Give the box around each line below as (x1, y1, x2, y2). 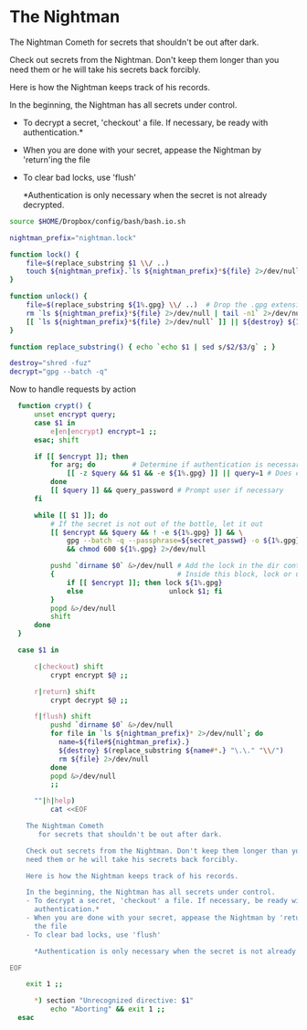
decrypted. (22, 199, 65, 210)
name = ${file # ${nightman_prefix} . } (58, 738, 190, 747)
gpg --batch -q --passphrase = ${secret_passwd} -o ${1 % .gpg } (67, 536, 301, 545)
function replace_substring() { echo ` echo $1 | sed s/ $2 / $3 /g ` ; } (9, 342, 276, 352)
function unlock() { (9, 292, 89, 301)
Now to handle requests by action (9, 384, 137, 394)
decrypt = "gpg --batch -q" (9, 367, 108, 376)
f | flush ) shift (33, 712, 92, 721)
